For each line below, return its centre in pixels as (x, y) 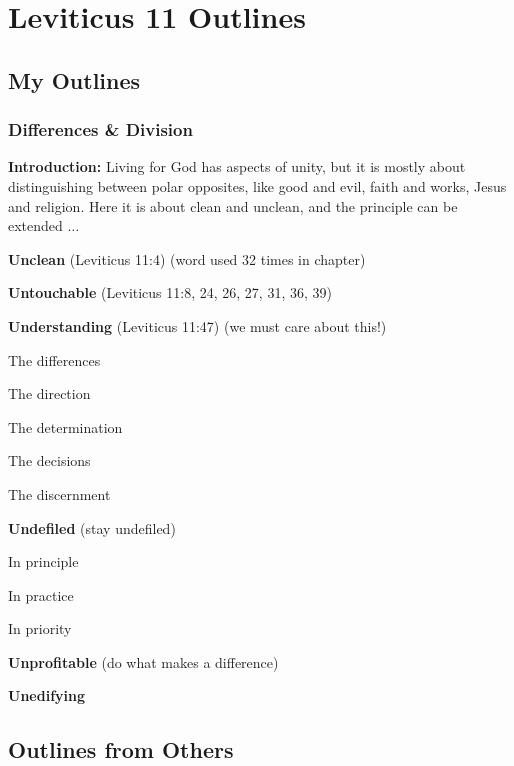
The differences (54, 359)
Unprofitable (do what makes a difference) (143, 661)
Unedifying (46, 695)
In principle (43, 561)
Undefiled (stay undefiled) (92, 527)
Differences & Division (100, 129)
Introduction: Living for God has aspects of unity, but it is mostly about (237, 166)
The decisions (49, 460)
